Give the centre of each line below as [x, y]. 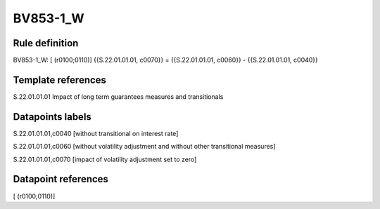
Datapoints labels [52, 117]
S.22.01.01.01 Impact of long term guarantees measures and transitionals [118, 96]
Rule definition [46, 43]
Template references [60, 80]
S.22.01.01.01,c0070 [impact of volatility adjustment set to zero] [105, 159]
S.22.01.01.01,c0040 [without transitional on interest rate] [96, 133]
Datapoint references [61, 179]
